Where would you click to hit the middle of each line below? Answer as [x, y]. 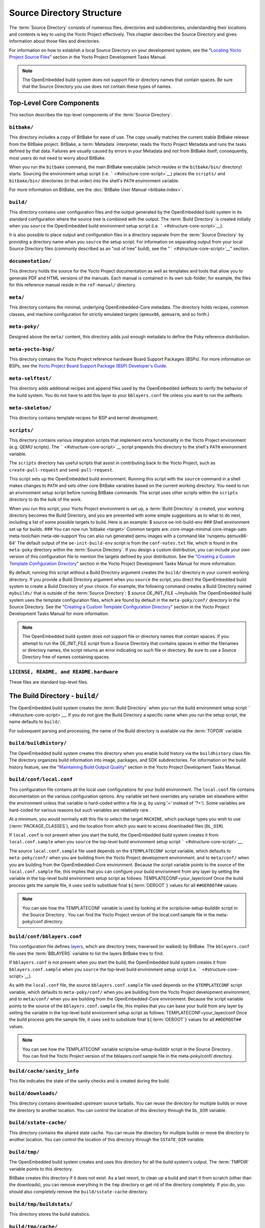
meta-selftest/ [30, 378]
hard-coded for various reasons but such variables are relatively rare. [79, 810]
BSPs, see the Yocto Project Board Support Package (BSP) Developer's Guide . [88, 366]
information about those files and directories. [54, 41]
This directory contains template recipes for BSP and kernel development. [84, 418]
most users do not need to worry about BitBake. [57, 158]
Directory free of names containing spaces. [66, 657]
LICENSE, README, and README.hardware [64, 672]
